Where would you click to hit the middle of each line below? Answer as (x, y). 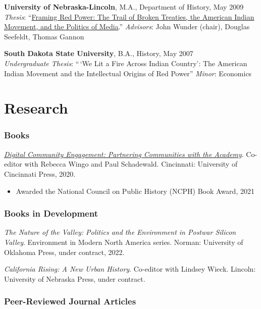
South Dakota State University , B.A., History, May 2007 (99, 53)
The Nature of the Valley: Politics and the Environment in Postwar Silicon (120, 232)
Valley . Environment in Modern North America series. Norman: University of (124, 242)
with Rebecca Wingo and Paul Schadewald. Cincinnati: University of (131, 164)
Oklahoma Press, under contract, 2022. (64, 252)
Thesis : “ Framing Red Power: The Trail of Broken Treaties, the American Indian (129, 16)
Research (36, 108)
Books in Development (51, 213)
